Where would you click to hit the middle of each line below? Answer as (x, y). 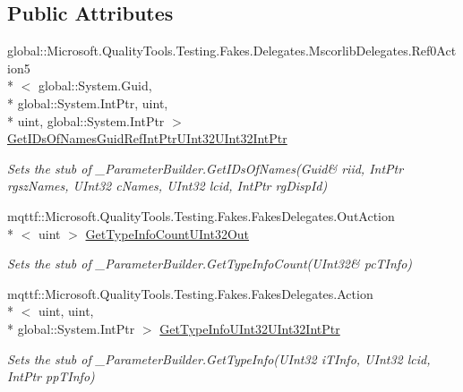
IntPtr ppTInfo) (51, 376)
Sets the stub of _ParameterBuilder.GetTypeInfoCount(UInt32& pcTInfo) (210, 264)
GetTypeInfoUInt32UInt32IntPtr (250, 328)
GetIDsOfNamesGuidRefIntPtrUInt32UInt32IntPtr (147, 138)
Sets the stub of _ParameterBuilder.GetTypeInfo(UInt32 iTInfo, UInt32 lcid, (219, 358)
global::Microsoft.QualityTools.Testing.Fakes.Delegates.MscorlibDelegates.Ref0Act (232, 51)
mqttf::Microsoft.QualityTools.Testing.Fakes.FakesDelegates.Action (190, 293)
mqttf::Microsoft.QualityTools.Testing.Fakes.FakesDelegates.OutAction (201, 215)
